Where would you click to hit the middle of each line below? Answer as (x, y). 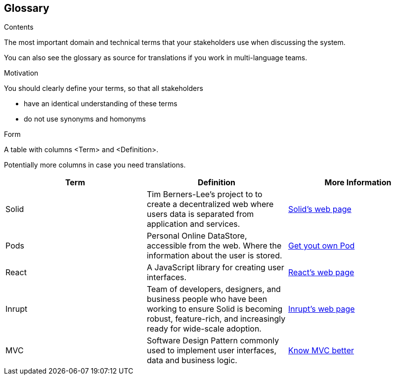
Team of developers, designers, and (214, 289)
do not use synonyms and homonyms (85, 119)
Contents (19, 27)
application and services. (193, 224)
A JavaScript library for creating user (215, 268)
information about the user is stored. (214, 256)
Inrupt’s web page (321, 309)
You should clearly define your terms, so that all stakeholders (104, 88)
